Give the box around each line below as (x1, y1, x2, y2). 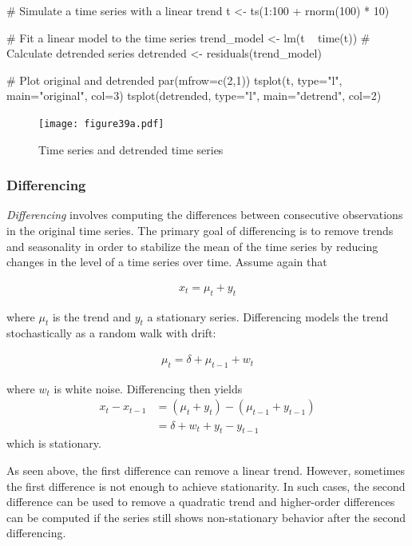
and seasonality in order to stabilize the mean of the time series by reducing (6, 237, 378, 254)
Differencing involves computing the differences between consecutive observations (6, 206, 403, 223)
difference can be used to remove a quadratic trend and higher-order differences (6, 493, 395, 510)
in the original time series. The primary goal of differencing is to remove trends (6, 222, 394, 239)
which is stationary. (6, 435, 101, 452)
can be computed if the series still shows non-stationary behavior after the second (6, 508, 406, 525)
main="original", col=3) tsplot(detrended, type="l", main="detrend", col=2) (6, 87, 382, 104)
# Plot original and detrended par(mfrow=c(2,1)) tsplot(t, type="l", (6, 71, 343, 88)
